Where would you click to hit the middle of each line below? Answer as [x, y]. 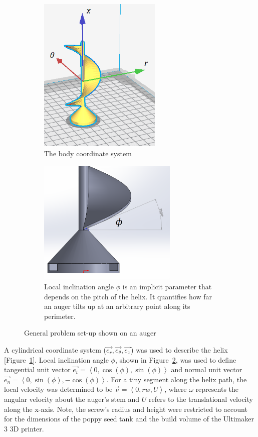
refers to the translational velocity [201, 399]
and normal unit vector [207, 369]
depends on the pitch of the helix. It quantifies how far [128, 296]
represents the [217, 389]
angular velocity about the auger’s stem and [72, 399]
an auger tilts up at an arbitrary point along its [117, 306]
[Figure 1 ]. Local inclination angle [56, 359]
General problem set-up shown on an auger [90, 333]
